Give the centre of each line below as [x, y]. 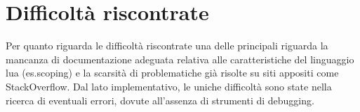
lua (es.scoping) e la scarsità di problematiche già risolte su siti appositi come [172, 73]
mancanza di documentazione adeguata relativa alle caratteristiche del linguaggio [180, 59]
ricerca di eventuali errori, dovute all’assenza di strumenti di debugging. [160, 100]
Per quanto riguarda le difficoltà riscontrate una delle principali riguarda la [167, 46]
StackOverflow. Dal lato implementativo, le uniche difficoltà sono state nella [169, 86]
